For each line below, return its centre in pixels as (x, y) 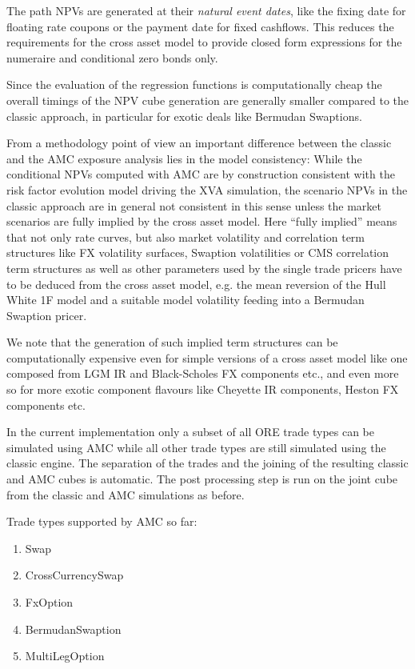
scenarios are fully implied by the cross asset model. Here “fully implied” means (202, 221)
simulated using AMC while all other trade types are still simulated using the (196, 447)
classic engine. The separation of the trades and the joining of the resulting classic (207, 463)
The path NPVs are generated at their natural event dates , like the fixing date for (206, 10)
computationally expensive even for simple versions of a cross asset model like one (207, 357)
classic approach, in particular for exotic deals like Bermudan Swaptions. (184, 116)
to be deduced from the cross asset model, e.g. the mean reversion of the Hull (196, 284)
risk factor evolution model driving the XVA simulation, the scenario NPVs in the (207, 189)
